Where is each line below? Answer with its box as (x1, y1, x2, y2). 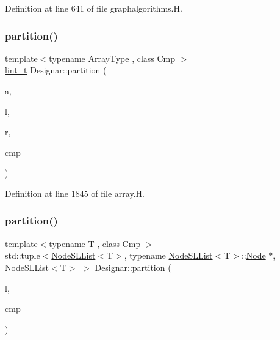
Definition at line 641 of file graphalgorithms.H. (5, 2, 182, 14)
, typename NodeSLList (124, 249, 213, 262)
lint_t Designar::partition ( (5, 64, 107, 76)
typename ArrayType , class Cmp (49, 51, 176, 64)
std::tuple (5, 249, 40, 262)
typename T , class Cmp (49, 237, 141, 249)
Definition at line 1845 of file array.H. (5, 187, 145, 199)
